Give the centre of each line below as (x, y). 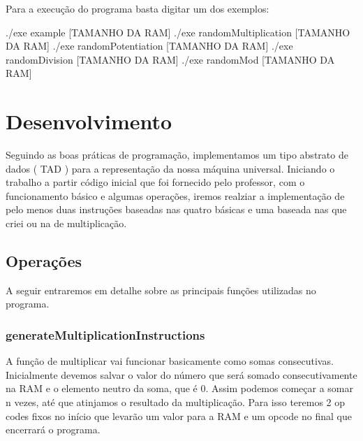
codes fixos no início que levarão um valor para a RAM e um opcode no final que (179, 415)
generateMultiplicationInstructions (105, 334)
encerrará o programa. (53, 429)
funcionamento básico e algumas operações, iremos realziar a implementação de (175, 195)
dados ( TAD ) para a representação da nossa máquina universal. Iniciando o (170, 168)
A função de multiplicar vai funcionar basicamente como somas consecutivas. (170, 361)
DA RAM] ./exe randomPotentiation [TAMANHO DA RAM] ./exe (149, 46)
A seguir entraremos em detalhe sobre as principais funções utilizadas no (161, 290)
